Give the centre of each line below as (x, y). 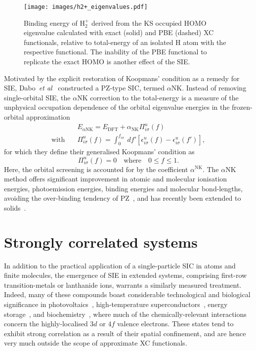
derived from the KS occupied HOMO (149, 22)
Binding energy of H (54, 22)
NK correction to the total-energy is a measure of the (158, 97)
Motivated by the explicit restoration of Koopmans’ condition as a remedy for (122, 78)
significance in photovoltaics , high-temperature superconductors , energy (116, 304)
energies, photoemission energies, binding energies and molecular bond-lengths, (123, 188)
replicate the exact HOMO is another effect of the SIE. (107, 62)
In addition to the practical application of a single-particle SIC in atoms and (120, 265)
